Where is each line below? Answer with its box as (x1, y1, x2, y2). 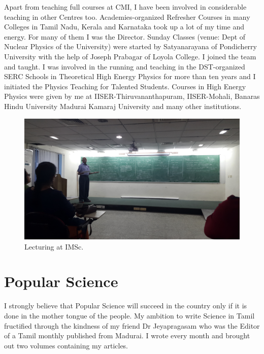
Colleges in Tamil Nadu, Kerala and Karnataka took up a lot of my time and (4, 21, 245, 32)
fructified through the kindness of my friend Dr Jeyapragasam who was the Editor (4, 320, 260, 331)
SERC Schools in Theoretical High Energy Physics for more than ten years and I (4, 71, 256, 82)
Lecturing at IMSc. (24, 241, 84, 252)
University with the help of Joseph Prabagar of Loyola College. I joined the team (4, 51, 256, 61)
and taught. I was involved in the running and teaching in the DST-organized (4, 61, 245, 72)
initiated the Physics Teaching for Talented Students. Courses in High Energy (4, 81, 246, 91)
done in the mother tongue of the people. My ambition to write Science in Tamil (4, 310, 255, 321)
